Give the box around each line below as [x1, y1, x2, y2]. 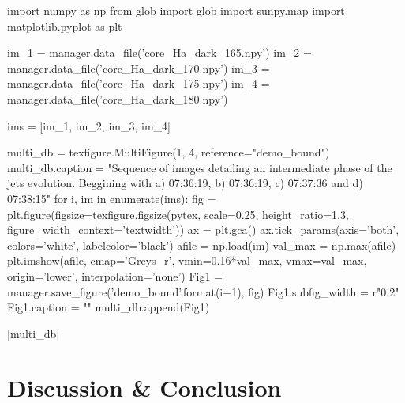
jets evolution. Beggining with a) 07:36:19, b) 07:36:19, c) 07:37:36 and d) [7, 175, 363, 191]
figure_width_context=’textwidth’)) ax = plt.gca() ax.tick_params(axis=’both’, [7, 221, 399, 238]
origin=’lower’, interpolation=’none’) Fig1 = [7, 267, 223, 284]
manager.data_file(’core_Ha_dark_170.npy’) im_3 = [7, 59, 270, 76]
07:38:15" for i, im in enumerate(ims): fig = [7, 190, 216, 206]
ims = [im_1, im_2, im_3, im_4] [7, 117, 171, 134]
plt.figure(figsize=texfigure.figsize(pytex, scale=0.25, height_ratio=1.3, [7, 205, 349, 222]
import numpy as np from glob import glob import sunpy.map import [7, 2, 345, 18]
